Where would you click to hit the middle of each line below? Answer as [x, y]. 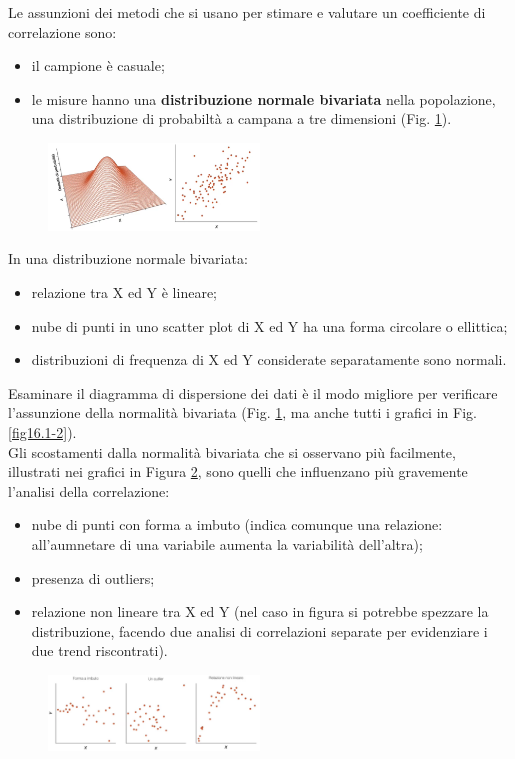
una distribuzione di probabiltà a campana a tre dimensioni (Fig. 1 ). [241, 118]
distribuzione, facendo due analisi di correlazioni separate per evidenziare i [259, 630]
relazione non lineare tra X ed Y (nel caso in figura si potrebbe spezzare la [260, 611]
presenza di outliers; [93, 577]
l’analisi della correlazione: [89, 490]
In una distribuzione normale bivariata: [128, 258]
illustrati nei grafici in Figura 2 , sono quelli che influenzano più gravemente [238, 471]
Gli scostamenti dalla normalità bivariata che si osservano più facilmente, [232, 451]
